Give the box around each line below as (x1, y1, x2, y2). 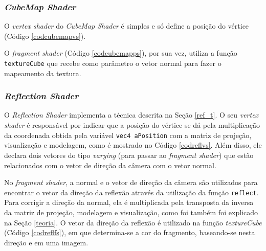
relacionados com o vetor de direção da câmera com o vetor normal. (4, 159, 216, 170)
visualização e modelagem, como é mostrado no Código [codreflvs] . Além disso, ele (4, 140, 262, 150)
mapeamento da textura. (4, 67, 81, 78)
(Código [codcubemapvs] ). (4, 30, 86, 41)
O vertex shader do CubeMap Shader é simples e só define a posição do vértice (4, 20, 249, 31)
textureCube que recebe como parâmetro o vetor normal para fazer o (4, 58, 221, 68)
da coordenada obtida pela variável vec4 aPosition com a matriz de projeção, (4, 129, 252, 140)
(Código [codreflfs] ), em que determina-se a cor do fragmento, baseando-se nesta (4, 227, 255, 238)
